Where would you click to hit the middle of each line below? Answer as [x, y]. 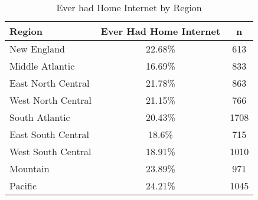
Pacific [23, 186]
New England [37, 49]
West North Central [50, 100]
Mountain [30, 168]
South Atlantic [40, 117]
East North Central [50, 83]
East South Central [50, 134]
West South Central [50, 151]
